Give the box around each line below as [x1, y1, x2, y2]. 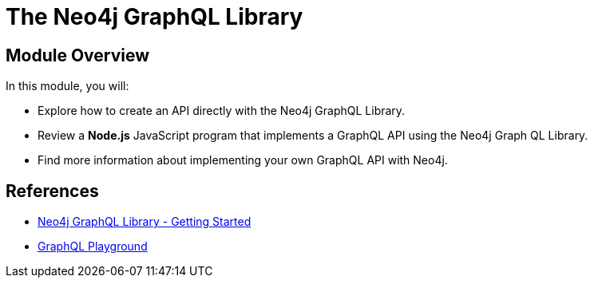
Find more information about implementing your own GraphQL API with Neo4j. [38, 153, 448, 168]
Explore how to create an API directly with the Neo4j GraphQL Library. [38, 104, 406, 118]
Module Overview [6, 45, 150, 65]
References [6, 180, 99, 201]
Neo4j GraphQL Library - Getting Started [38, 215, 251, 229]
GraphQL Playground [38, 239, 148, 254]
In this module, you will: [6, 79, 129, 93]
